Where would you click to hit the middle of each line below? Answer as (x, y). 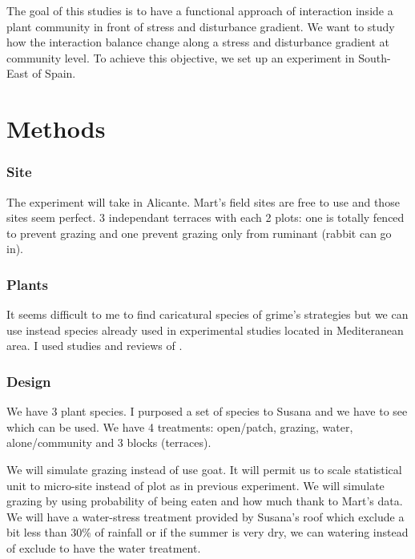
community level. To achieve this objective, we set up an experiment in (181, 57)
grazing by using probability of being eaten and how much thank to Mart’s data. (205, 501)
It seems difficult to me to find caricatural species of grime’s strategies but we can (207, 314)
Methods (56, 129)
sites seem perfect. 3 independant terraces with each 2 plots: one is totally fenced (205, 217)
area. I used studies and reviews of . (95, 346)
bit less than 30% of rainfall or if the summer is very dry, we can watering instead (207, 532)
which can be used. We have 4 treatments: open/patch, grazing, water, (180, 426)
